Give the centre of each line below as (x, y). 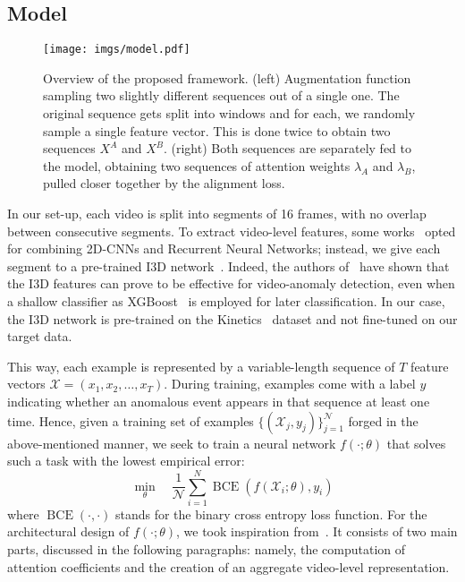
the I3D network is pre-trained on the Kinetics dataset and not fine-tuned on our (232, 318)
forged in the (383, 420)
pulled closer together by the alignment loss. (164, 183)
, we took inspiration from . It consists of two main (317, 531)
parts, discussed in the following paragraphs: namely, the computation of (207, 549)
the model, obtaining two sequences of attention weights (197, 165)
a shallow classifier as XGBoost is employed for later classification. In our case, (226, 300)
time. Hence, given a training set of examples (131, 420)
